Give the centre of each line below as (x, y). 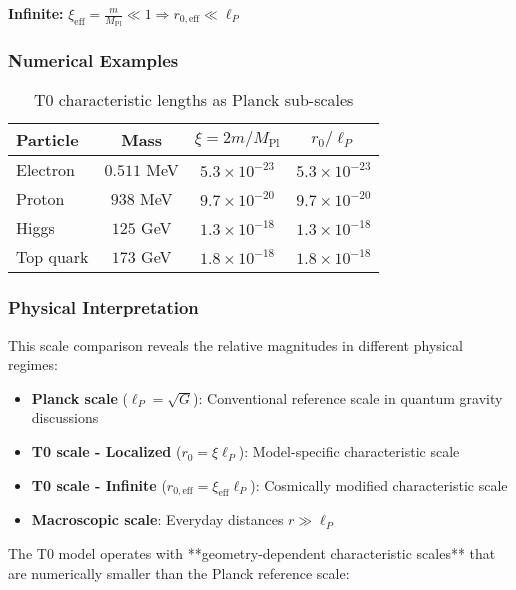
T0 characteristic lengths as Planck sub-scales (193, 100)
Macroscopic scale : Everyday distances (157, 519)
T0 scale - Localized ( (106, 451)
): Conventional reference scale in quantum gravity (348, 397)
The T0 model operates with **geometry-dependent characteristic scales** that (252, 553)
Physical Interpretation (103, 307)
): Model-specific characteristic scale (349, 451)
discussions (65, 417)
